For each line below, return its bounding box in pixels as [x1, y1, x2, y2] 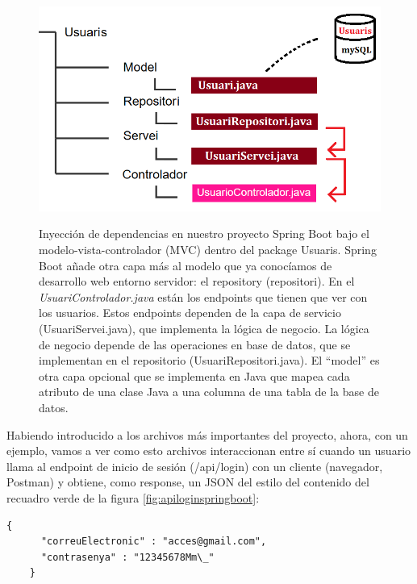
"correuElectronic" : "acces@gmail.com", [40, 536, 267, 548]
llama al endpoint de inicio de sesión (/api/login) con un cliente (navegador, [6, 457, 383, 474]
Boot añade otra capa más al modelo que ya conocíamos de [39, 257, 332, 273]
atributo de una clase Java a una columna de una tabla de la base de [39, 383, 379, 400]
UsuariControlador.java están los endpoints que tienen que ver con [39, 288, 368, 305]
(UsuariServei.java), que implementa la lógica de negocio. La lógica [39, 320, 369, 336]
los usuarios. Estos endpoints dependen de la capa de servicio [39, 304, 341, 321]
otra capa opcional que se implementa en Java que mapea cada [39, 367, 350, 384]
